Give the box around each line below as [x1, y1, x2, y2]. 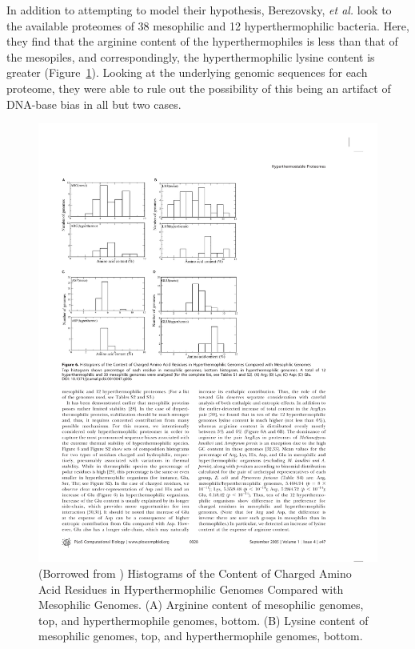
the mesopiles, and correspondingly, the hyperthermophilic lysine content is [6, 48, 375, 65]
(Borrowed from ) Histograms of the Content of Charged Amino [38, 564, 352, 581]
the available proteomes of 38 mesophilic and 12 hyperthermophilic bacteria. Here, [6, 17, 409, 34]
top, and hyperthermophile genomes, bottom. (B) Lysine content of [38, 611, 369, 628]
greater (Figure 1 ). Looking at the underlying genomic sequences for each [6, 64, 368, 81]
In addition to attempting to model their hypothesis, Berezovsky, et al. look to [6, 2, 392, 18]
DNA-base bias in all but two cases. [6, 95, 182, 112]
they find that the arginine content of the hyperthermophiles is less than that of [6, 33, 398, 50]
